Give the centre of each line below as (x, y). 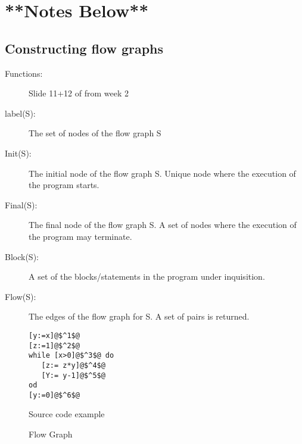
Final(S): (21, 204)
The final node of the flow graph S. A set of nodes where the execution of (163, 225)
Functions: (24, 73)
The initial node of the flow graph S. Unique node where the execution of (162, 173)
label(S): (20, 113)
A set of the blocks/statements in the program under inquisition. (147, 276)
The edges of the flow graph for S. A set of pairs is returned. (139, 316)
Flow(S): (21, 296)
